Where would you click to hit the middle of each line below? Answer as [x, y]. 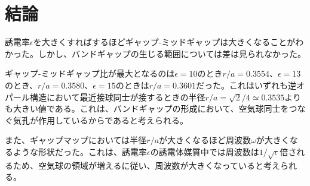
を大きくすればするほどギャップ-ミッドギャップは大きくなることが [164, 42]
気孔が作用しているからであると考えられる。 [101, 120]
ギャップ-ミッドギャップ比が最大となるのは [90, 73]
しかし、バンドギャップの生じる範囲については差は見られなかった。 [172, 53]
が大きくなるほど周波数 [205, 140]
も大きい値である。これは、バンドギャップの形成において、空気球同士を [147, 108]
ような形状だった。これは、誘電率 [80, 151]
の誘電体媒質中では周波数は [205, 151]
